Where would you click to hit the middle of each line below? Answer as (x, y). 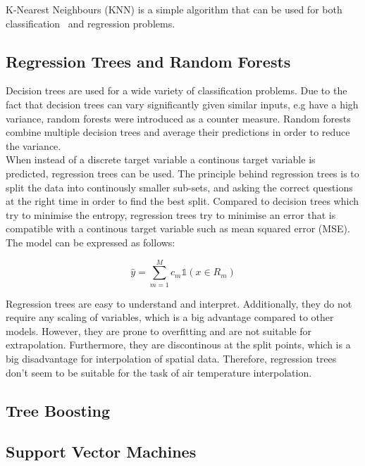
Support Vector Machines (101, 452)
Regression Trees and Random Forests (148, 61)
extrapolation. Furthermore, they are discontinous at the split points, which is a (178, 345)
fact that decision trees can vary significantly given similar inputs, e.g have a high (182, 104)
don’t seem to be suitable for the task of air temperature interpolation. (159, 372)
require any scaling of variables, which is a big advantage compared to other (170, 317)
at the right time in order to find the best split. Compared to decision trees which (182, 201)
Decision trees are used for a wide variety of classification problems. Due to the (177, 90)
